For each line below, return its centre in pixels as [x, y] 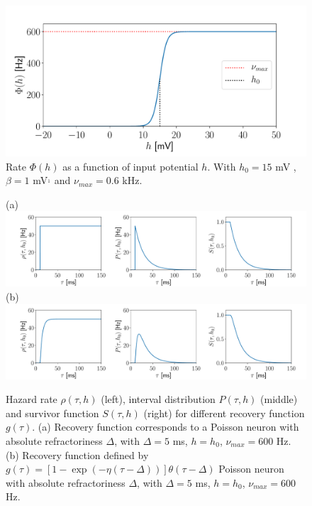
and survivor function [52, 413]
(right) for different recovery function [224, 413]
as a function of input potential [130, 166]
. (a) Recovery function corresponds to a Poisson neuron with [166, 427]
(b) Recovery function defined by [77, 454]
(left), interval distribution [158, 399]
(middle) [279, 399]
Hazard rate [32, 399]
